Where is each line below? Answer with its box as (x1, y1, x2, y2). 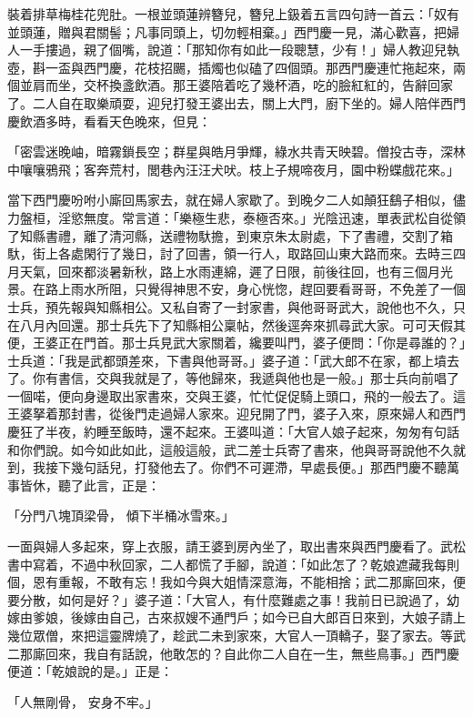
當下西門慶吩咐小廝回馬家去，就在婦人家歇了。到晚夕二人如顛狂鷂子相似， (7, 190, 453, 209)
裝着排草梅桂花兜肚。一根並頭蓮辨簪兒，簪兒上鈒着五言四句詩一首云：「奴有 (7, 5, 459, 23)
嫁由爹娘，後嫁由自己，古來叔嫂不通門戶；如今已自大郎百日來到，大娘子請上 (7, 608, 466, 627)
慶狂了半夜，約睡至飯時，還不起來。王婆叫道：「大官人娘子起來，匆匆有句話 (7, 422, 459, 441)
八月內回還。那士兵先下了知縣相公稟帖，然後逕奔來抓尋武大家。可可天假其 (19, 315, 466, 334)
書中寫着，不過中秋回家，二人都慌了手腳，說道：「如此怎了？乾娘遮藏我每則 (7, 554, 459, 573)
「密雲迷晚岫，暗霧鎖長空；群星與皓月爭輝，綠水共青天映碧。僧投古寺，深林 (7, 142, 466, 161)
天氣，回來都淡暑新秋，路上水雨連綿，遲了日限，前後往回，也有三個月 (19, 261, 440, 280)
